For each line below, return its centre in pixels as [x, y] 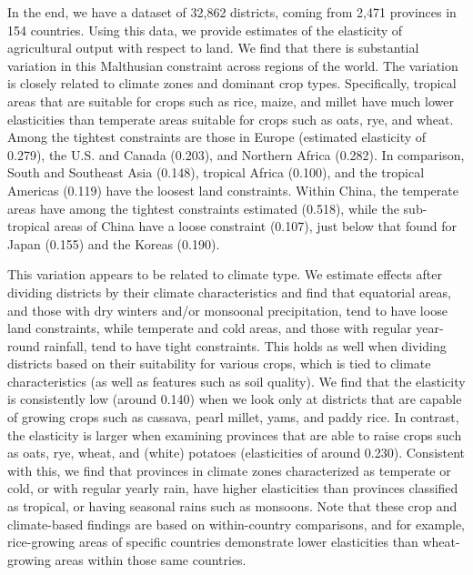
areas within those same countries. [151, 559]
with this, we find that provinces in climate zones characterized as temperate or [229, 470]
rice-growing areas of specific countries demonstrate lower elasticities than [213, 542]
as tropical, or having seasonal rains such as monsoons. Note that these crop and [232, 506]
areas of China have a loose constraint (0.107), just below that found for [255, 226]
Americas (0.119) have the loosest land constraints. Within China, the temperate [233, 190]
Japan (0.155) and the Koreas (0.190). [114, 243]
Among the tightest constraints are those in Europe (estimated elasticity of [217, 137]
